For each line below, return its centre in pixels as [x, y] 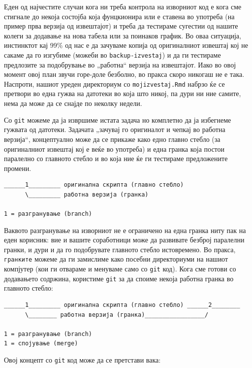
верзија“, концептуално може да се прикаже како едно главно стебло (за [112, 139]
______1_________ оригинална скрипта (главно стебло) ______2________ [122, 305]
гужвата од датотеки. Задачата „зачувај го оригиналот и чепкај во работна [115, 129]
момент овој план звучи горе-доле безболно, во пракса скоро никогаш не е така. [124, 74]
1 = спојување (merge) [41, 344]
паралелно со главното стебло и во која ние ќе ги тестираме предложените [116, 158]
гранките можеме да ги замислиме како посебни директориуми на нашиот [116, 259]
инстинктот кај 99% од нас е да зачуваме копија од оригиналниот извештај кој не [126, 45]
